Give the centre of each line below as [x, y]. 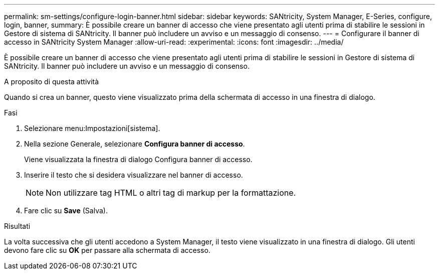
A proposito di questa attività [52, 82]
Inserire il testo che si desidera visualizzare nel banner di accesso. [134, 175]
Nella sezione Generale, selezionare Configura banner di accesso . [135, 144]
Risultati [17, 226]
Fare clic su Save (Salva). [66, 211]
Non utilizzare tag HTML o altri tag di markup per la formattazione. [171, 193]
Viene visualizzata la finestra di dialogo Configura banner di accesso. [138, 159]
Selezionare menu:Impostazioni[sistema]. [92, 128]
